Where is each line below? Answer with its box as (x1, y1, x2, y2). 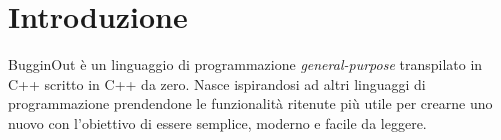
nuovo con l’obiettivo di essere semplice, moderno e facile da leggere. (8, 112, 427, 133)
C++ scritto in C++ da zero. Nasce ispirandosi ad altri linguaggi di (8, 73, 426, 94)
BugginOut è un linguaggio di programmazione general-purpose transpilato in (8, 54, 483, 75)
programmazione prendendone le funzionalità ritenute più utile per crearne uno (8, 93, 493, 114)
